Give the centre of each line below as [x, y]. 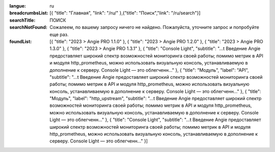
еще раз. [59, 34]
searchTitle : [22, 20]
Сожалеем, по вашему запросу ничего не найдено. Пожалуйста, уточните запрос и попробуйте [154, 27]
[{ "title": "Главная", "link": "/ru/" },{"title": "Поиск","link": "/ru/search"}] [125, 13]
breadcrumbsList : [29, 13]
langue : [18, 6]
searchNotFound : [29, 27]
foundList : [21, 41]
